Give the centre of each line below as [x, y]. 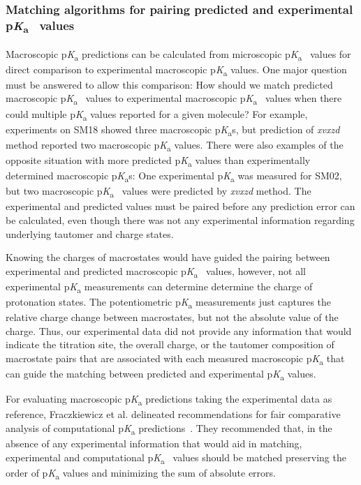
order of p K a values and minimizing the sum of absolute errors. [141, 473]
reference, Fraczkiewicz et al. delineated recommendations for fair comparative [173, 414]
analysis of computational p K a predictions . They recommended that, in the [169, 428]
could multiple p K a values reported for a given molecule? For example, [157, 114]
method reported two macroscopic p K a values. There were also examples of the [175, 145]
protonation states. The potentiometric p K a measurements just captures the [168, 302]
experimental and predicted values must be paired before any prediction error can [180, 206]
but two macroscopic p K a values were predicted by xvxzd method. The [159, 192]
